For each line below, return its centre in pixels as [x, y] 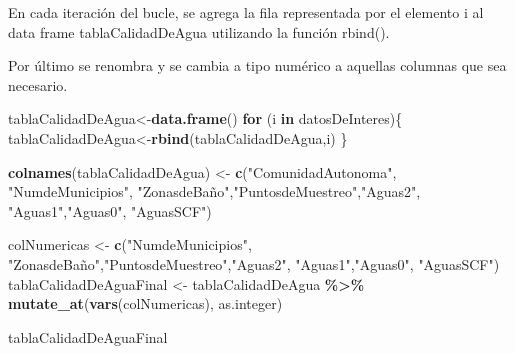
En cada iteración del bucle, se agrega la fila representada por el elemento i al [246, 12]
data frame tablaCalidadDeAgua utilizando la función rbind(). [199, 31]
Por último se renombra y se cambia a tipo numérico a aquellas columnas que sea [257, 65]
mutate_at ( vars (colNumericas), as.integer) [145, 303]
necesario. [38, 84]
